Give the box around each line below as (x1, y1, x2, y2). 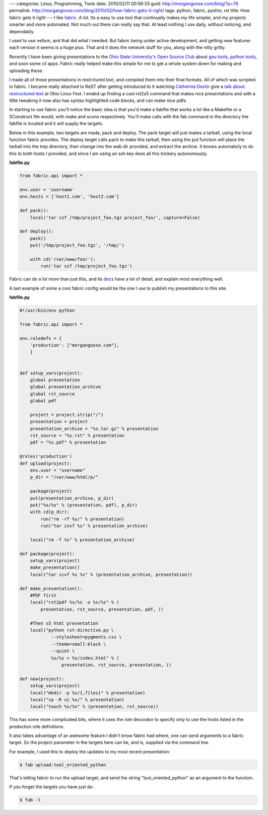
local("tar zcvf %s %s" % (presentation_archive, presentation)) (30, 572, 193, 577)
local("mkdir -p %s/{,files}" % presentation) (30, 690, 146, 695)
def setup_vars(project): (19, 370, 83, 376)
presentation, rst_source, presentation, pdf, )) (40, 606, 164, 612)
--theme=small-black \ (51, 641, 106, 647)
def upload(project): (19, 460, 72, 466)
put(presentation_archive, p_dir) (30, 495, 114, 501)
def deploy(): (19, 228, 54, 234)
